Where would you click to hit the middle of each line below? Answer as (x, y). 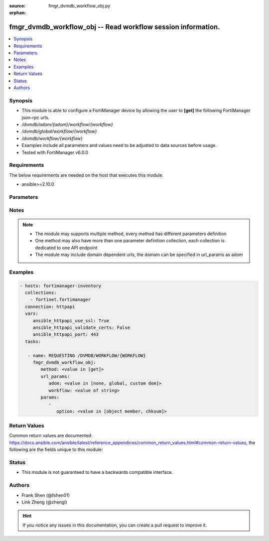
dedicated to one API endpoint (66, 248)
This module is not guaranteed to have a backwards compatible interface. (97, 472)
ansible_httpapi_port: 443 (66, 335)
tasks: (33, 341)
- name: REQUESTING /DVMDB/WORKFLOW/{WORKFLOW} (87, 355)
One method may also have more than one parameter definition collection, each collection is (130, 241)
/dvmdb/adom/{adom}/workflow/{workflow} (67, 124)
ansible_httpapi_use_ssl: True (71, 321)
